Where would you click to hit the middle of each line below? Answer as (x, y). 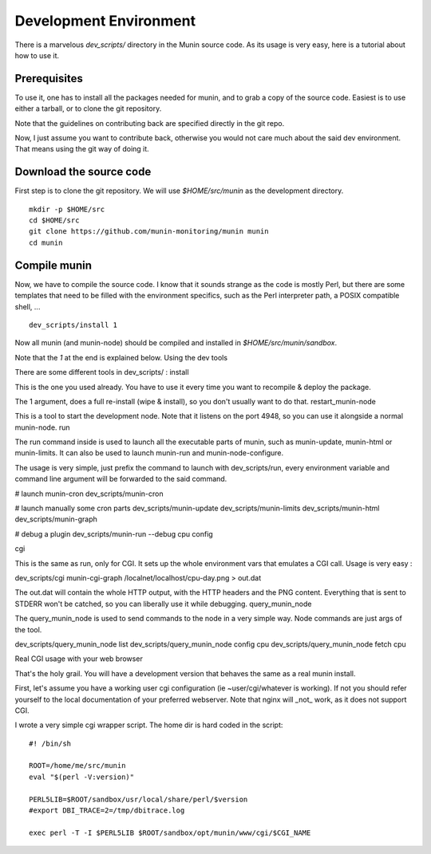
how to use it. (37, 55)
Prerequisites (49, 79)
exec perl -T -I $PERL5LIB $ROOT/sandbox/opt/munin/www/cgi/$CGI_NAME (170, 832)
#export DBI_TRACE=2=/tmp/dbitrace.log (107, 811)
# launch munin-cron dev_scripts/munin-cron (89, 494)
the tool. (28, 629)
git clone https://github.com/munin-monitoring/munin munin (149, 232)
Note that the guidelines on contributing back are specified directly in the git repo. (150, 123)
